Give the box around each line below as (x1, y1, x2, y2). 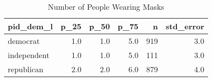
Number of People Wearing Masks (48, 1, 164, 12)
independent (8, 49, 50, 61)
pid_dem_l (8, 20, 53, 32)
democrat (8, 35, 40, 46)
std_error (166, 20, 204, 32)
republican (8, 63, 43, 75)
